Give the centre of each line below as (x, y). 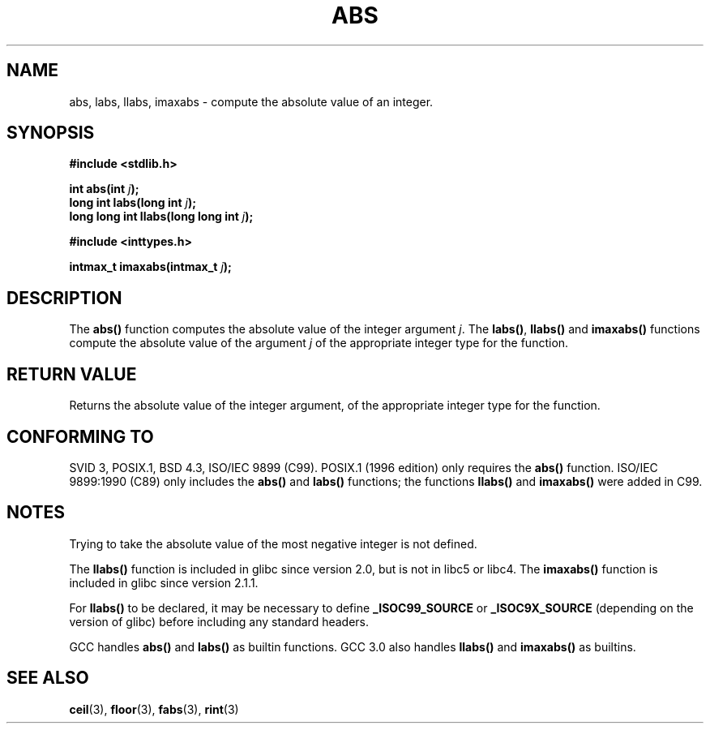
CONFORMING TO (80, 436)
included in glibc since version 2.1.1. (164, 582)
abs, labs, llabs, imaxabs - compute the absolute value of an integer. (251, 101)
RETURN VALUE (72, 374)
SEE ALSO (48, 678)
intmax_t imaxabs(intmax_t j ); (150, 267)
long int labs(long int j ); (133, 203)
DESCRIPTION (64, 298)
